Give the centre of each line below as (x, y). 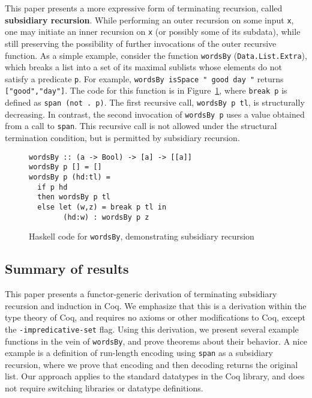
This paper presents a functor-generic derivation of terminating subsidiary (141, 294)
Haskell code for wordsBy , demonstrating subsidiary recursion (142, 236)
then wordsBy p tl (74, 197)
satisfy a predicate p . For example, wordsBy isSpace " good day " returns (144, 78)
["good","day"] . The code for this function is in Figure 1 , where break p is (146, 90)
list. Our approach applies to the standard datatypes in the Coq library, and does (155, 376)
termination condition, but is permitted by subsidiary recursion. (122, 138)
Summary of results (67, 269)
